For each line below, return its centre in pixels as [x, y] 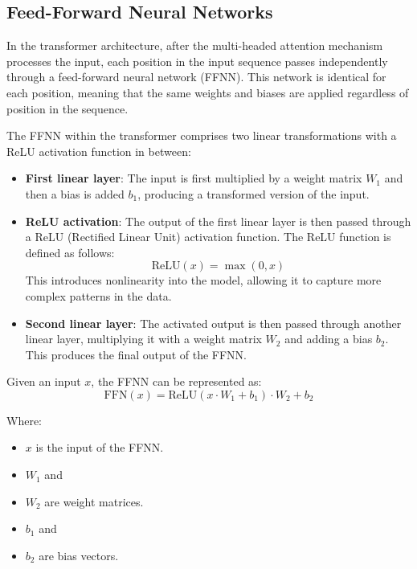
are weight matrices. [94, 501]
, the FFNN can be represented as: [176, 381]
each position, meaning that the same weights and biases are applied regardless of [208, 92]
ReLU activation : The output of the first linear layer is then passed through [218, 221]
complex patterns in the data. [98, 295]
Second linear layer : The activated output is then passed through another [213, 323]
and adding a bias [329, 339]
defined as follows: [70, 252]
